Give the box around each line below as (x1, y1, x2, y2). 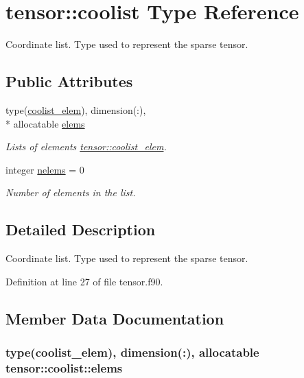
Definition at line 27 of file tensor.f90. (5, 274, 163, 288)
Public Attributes (5, 71, 133, 92)
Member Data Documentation (5, 307, 224, 329)
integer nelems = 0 (5, 162, 84, 176)
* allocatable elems (5, 116, 85, 130)
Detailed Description (5, 219, 156, 240)
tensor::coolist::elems (5, 359, 123, 376)
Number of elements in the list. (5, 185, 136, 200)
